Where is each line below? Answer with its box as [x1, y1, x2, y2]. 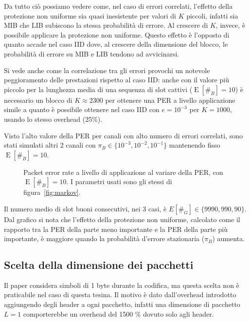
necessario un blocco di [4, 95, 72, 105]
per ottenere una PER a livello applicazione [105, 95, 235, 105]
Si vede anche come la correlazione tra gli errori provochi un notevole [4, 65, 210, 75]
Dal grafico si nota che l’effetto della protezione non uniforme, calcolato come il [4, 214, 240, 224]
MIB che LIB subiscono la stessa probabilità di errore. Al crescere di [4, 20, 208, 30]
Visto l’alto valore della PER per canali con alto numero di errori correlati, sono [4, 130, 243, 140]
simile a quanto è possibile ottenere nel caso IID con [4, 104, 160, 114]
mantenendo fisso [169, 140, 220, 150]
